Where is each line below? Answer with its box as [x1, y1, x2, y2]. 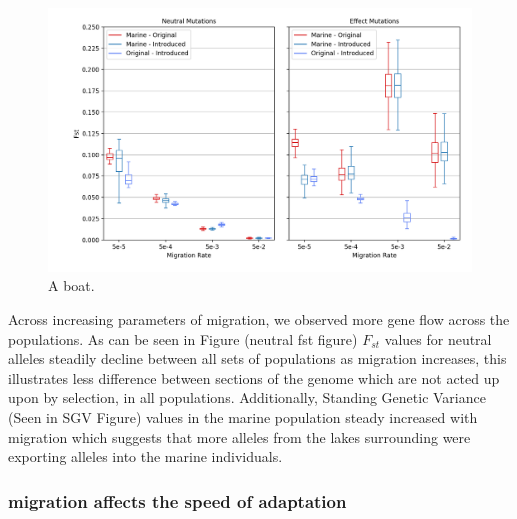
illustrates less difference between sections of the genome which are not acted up [8, 367, 500, 388]
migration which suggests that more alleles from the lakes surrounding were [8, 426, 471, 447]
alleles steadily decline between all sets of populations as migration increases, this [8, 348, 507, 369]
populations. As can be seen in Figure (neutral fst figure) [8, 328, 358, 349]
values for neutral [384, 328, 492, 349]
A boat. [48, 275, 95, 296]
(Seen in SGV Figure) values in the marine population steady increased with [8, 406, 478, 427]
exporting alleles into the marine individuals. [8, 446, 283, 467]
